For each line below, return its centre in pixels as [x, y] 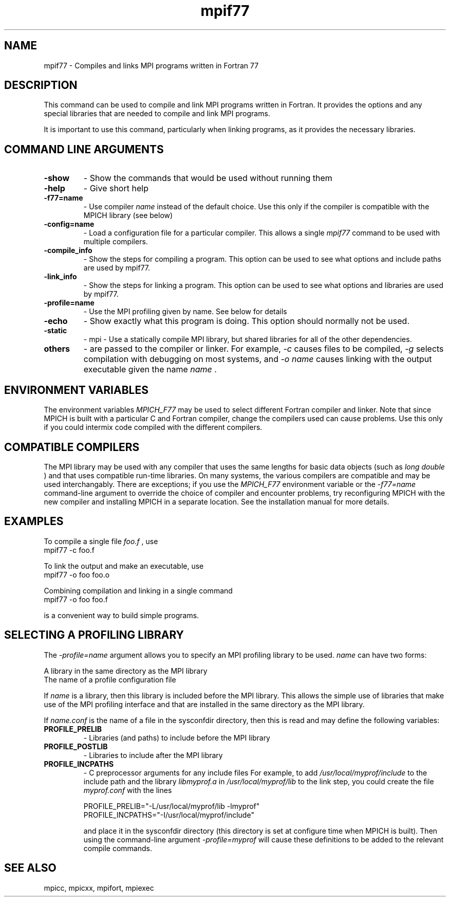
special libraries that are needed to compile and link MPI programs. [157, 114]
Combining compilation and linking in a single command [138, 590]
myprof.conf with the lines [128, 790]
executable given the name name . [150, 370]
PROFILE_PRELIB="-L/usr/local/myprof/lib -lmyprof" [172, 806]
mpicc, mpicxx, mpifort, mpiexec [99, 888]
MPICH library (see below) [128, 215]
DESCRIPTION [41, 85]
